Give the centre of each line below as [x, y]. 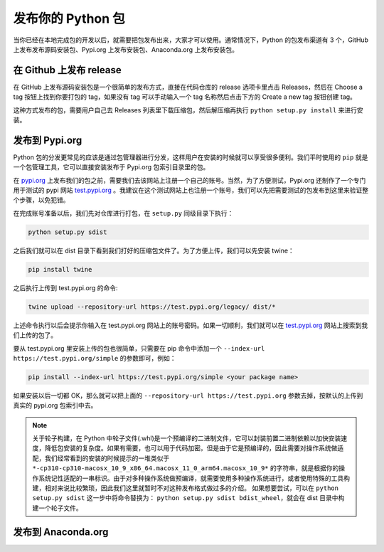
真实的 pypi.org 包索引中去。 [55, 405]
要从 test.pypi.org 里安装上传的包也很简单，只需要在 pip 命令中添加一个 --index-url [139, 348]
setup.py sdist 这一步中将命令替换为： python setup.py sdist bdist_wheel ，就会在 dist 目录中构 [188, 498]
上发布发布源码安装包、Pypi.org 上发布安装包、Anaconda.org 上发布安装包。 [126, 49]
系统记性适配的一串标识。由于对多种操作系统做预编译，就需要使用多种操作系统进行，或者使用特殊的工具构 [194, 478]
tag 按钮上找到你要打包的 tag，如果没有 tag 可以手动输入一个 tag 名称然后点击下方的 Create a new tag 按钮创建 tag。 [185, 97]
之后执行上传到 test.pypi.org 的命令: [65, 287]
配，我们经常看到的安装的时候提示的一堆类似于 [101, 458]
